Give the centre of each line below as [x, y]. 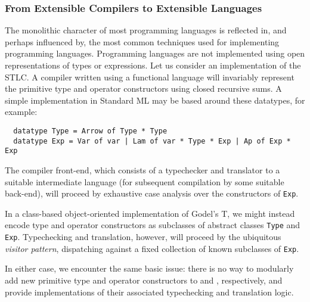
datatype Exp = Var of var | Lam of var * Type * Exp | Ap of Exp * [152, 141]
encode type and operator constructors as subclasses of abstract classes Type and [153, 225]
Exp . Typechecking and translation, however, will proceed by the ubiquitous [143, 237]
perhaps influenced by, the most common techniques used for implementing [142, 41]
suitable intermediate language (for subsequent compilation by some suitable [145, 181]
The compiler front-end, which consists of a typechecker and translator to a [142, 169]
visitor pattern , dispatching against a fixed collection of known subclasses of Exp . [152, 248]
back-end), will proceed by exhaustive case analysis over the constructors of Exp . [152, 193]
